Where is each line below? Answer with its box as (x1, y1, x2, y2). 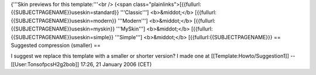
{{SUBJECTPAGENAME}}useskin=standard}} (11, 9, 119, 16)
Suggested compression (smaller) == (11, 42, 101, 49)
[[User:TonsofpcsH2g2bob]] (11, 60, 80, 67)
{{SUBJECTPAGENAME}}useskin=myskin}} (11, 25, 115, 32)
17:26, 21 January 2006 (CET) (80, 60, 152, 67)
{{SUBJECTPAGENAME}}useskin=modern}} (11, 17, 117, 24)
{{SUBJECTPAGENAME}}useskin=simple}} (11, 33, 114, 40)
